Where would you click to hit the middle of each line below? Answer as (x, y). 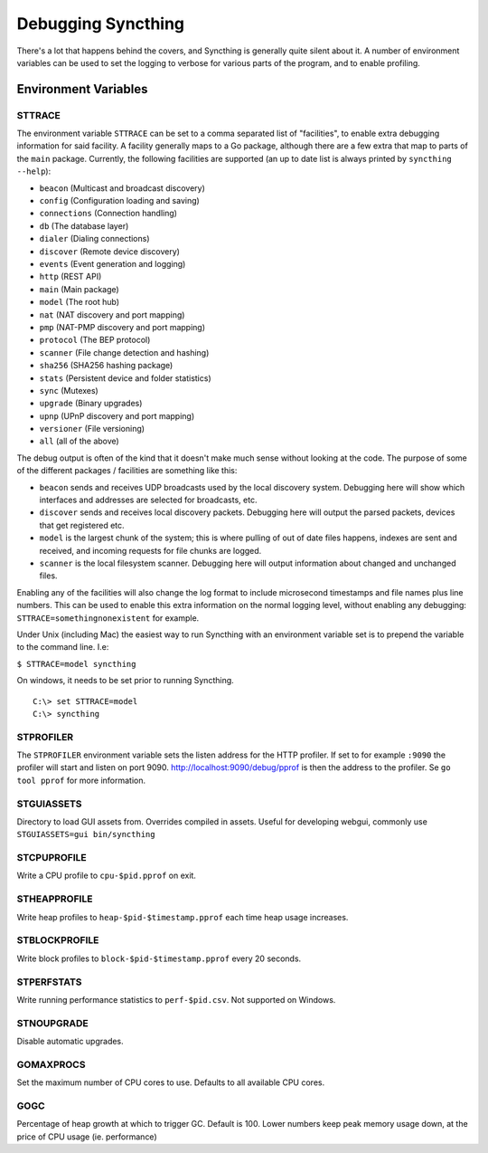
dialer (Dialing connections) (94, 239)
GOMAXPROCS (51, 1064)
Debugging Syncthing (101, 24)
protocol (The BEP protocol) (95, 340)
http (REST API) (70, 277)
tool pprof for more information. (81, 780)
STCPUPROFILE (52, 858)
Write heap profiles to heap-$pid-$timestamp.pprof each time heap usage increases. (183, 917)
